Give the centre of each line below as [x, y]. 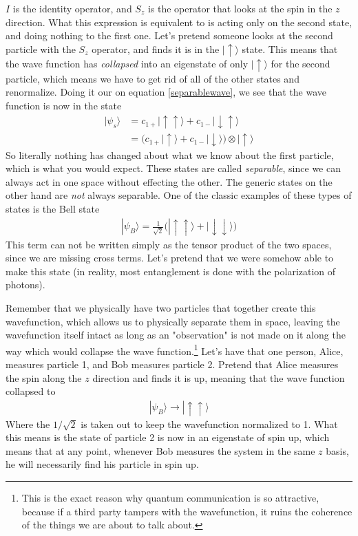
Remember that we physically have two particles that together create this [161, 307]
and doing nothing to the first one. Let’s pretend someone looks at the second [169, 35]
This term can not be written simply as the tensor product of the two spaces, [169, 244]
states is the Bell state [53, 208]
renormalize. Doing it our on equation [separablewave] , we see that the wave [166, 92]
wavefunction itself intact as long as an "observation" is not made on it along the [176, 335]
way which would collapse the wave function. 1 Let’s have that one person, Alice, [175, 350]
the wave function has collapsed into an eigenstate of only [127, 64]
